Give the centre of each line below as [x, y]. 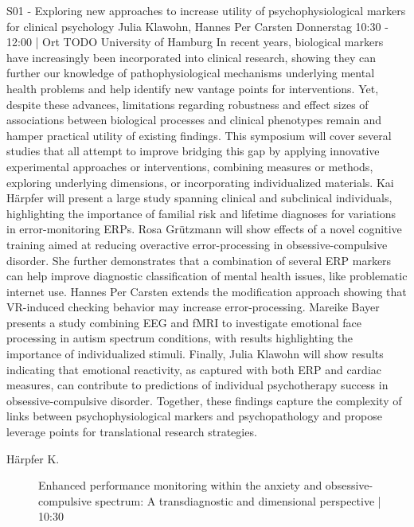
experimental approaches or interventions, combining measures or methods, [190, 166]
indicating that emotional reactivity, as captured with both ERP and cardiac [194, 369]
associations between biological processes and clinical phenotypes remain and [194, 120]
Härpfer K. [33, 458]
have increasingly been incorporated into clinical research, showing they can [191, 57]
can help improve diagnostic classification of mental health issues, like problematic [207, 276]
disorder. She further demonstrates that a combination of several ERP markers [199, 260]
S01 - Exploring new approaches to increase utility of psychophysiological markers [206, 10]
